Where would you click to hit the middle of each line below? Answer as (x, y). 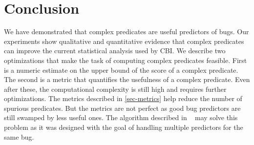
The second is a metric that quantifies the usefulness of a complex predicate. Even (127, 79)
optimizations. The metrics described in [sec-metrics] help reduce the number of (123, 98)
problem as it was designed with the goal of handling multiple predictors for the (124, 127)
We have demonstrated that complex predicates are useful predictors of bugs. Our (127, 31)
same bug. (19, 136)
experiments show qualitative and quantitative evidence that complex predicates (124, 41)
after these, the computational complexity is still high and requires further (115, 89)
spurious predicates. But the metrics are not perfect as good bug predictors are (122, 108)
